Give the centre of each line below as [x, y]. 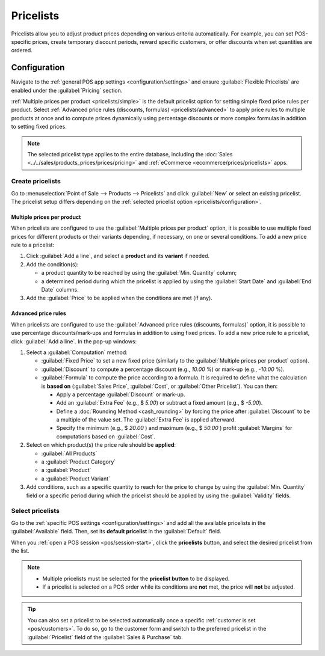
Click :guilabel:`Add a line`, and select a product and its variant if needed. [118, 256]
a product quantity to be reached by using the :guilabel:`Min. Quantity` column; [139, 273]
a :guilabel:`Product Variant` [76, 479]
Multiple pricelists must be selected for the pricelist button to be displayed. [136, 578]
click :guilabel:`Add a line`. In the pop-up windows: [74, 341]
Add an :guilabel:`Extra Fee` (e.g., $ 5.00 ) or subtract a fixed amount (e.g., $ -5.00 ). [159, 403]
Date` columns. [60, 290]
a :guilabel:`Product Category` [79, 462]
